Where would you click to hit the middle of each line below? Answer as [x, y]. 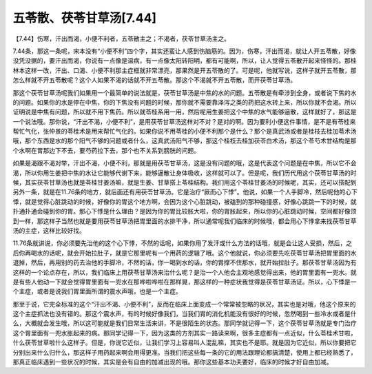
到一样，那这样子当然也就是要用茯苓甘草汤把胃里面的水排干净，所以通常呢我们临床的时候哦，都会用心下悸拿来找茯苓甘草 [185, 221]
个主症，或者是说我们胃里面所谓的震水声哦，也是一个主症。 [97, 291]
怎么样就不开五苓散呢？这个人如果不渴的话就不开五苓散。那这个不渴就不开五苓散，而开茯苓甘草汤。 [154, 80]
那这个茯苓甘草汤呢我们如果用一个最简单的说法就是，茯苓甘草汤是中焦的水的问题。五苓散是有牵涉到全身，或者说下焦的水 [185, 92]
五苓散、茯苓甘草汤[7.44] [85, 18]
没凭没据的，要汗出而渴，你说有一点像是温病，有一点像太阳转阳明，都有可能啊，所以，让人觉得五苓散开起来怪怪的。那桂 [185, 61]
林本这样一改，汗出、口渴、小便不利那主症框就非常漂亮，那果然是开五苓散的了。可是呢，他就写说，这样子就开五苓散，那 [185, 70]
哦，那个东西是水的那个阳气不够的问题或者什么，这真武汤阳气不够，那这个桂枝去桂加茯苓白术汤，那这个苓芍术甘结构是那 [185, 141]
